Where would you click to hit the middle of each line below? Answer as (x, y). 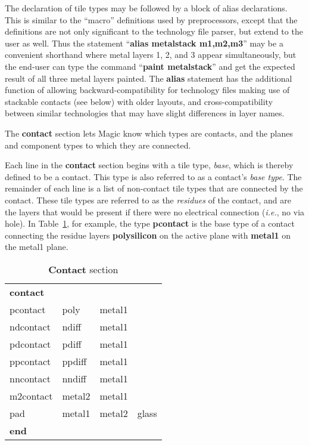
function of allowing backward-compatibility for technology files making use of (147, 90)
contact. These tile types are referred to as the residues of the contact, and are (148, 200)
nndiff (74, 378)
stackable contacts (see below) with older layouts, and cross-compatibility (139, 101)
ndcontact (30, 326)
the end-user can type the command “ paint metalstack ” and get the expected (150, 66)
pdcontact (30, 344)
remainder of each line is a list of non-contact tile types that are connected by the (154, 188)
